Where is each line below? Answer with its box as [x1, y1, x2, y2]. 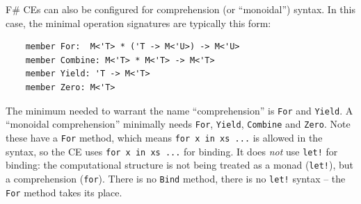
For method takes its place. [6, 185, 122, 199]
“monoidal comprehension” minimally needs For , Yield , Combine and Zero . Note [6, 117, 351, 131]
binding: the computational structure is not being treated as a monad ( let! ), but [6, 158, 353, 172]
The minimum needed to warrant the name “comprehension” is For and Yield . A [6, 103, 353, 117]
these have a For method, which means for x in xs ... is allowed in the [6, 130, 323, 144]
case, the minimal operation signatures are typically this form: [6, 15, 271, 30]
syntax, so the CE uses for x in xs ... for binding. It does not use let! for [6, 144, 338, 158]
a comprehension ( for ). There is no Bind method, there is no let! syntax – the [6, 171, 346, 185]
